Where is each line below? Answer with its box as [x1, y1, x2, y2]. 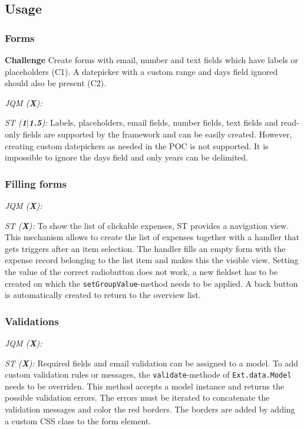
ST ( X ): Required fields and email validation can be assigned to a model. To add [5, 356, 299, 369]
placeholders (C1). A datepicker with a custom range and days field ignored [5, 65, 278, 77]
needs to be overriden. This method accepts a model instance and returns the [5, 379, 285, 392]
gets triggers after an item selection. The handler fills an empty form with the [5, 242, 286, 254]
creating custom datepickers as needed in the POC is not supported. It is [5, 139, 269, 152]
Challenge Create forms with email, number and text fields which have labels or [5, 54, 299, 66]
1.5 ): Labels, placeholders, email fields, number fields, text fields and [28, 116, 278, 129]
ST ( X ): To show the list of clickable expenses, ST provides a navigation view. [5, 219, 289, 231]
